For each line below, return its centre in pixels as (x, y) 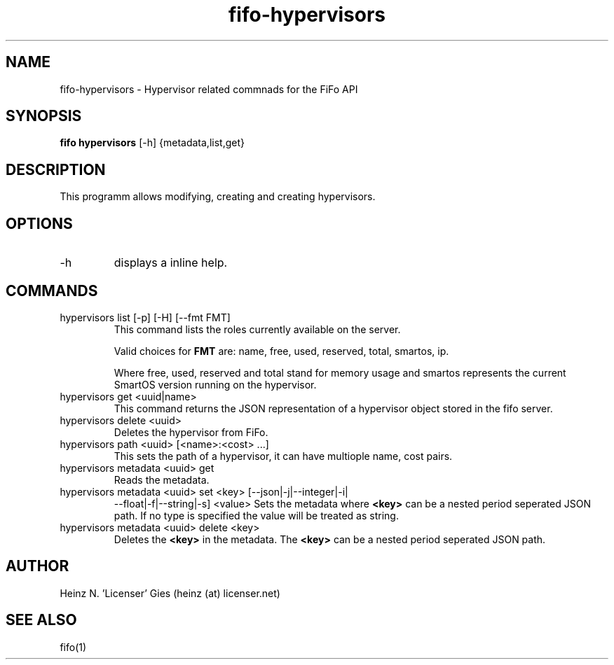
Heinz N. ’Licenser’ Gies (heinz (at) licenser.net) (170, 593)
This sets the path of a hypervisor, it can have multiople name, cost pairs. (283, 456)
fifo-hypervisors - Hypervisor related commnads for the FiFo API (209, 89)
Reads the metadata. (162, 479)
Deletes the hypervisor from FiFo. (191, 432)
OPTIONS (39, 223)
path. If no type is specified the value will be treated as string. (256, 515)
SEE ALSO (41, 620)
